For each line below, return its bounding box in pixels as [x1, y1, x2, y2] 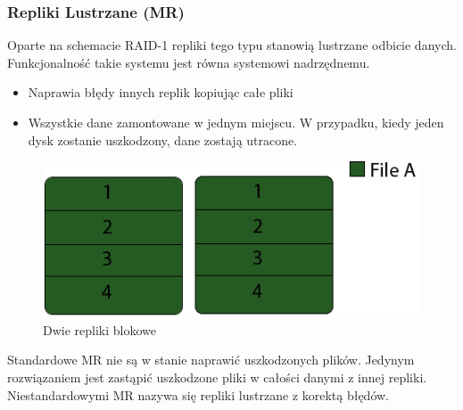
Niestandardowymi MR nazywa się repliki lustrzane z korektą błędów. [7, 385, 389, 404]
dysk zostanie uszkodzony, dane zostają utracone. [28, 130, 298, 149]
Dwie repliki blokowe [43, 320, 157, 339]
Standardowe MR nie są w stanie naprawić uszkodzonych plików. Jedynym [7, 350, 415, 369]
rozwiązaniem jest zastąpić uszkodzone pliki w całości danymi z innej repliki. [7, 368, 427, 387]
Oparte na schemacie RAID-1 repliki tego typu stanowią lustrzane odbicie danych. [7, 36, 457, 54]
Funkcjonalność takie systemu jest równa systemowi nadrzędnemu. [7, 53, 370, 71]
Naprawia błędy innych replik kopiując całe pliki [28, 83, 294, 102]
